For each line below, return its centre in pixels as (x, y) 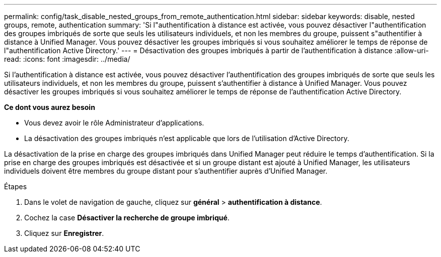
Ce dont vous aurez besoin (50, 107)
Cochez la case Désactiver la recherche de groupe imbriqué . (127, 218)
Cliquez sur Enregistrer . (64, 233)
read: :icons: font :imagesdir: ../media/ (67, 59)
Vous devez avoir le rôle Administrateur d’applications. (114, 123)
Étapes (16, 186)
